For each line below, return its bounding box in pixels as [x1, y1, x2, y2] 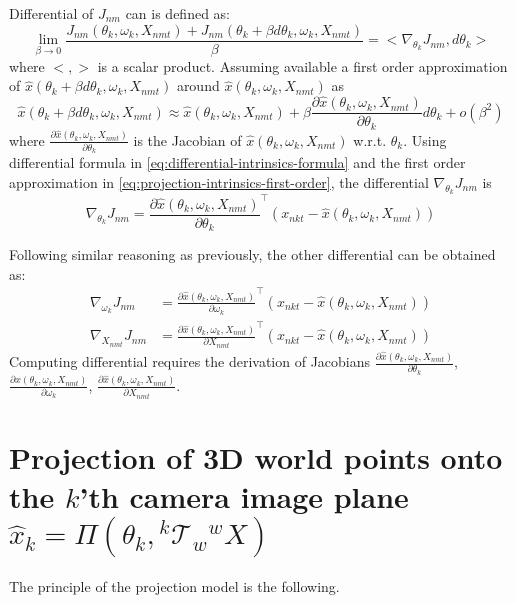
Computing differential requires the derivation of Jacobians [9, 351, 371, 371]
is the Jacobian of [133, 129, 242, 150]
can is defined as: [125, 3, 231, 23]
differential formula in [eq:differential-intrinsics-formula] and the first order [9, 152, 466, 173]
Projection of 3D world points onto [9, 436, 503, 477]
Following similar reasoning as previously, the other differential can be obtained [9, 244, 496, 265]
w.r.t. [353, 129, 387, 150]
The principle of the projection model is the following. [9, 575, 340, 596]
